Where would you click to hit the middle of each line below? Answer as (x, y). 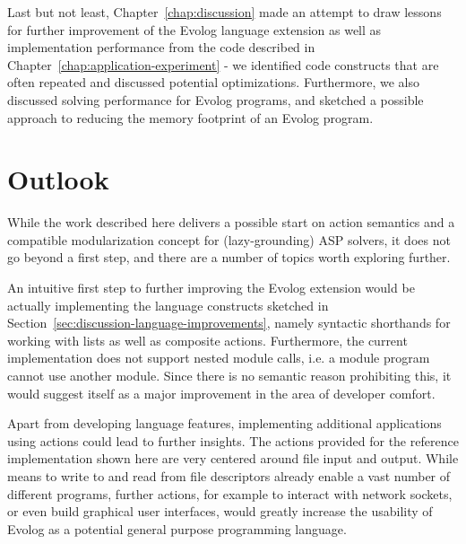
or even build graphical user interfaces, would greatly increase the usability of (220, 511)
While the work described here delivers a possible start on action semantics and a (231, 222)
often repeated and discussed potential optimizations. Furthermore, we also (214, 82)
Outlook (58, 179)
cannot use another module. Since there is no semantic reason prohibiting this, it (229, 376)
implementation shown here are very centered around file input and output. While (233, 458)
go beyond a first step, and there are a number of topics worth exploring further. (229, 257)
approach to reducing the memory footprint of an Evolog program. (190, 117)
